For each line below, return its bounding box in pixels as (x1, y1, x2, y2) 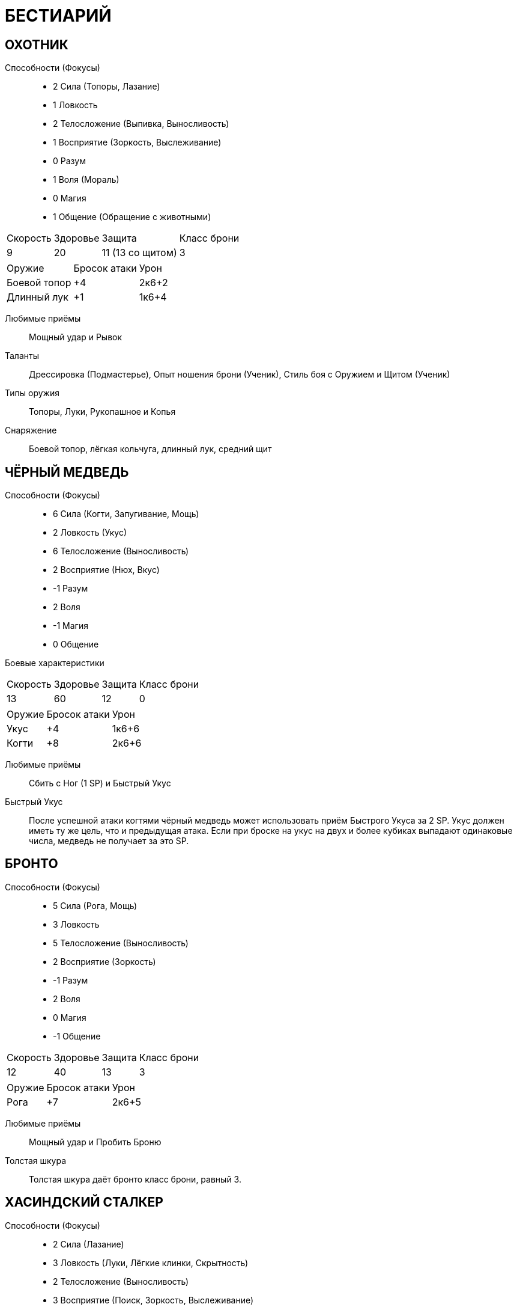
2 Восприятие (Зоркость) (53, 956, 156, 967)
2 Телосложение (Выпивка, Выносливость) (53, 118, 229, 129)
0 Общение (53, 639, 99, 650)
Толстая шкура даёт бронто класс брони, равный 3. (29, 1174, 241, 1184)
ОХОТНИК (5, 37, 68, 52)
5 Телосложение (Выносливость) (53, 937, 189, 948)
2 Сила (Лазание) (53, 1238, 124, 1249)
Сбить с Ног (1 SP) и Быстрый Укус (29, 778, 171, 789)
